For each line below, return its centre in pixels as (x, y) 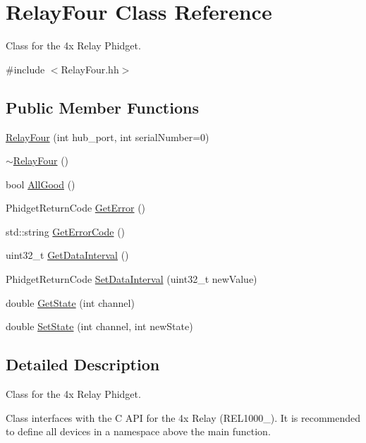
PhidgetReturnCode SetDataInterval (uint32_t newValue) (132, 279)
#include (25, 69)
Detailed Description (83, 364)
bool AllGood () (41, 184)
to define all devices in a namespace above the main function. (138, 431)
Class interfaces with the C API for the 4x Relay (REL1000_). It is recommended (183, 417)
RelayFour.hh (90, 69)
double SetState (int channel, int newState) (99, 326)
